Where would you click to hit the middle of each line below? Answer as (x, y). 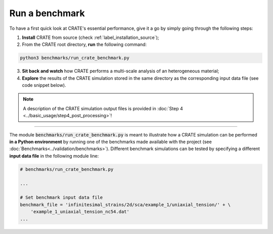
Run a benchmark (47, 13)
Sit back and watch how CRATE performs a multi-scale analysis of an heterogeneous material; (121, 71)
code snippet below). (44, 85)
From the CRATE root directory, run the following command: (84, 44)
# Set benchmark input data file (61, 198)
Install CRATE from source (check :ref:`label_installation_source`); (90, 37)
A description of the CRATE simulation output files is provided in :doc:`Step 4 (103, 108)
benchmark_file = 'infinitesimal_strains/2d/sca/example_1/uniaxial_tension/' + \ (125, 204)
